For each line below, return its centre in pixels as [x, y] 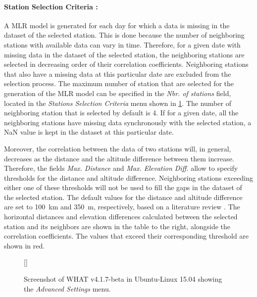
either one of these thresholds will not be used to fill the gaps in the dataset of [123, 187]
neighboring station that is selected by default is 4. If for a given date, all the [121, 113]
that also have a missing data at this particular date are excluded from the [118, 74]
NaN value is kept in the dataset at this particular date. [89, 132]
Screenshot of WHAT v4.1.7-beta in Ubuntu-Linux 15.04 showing [123, 279]
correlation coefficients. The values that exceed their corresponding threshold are [127, 236]
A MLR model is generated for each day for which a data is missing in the [117, 25]
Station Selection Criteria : [51, 6]
